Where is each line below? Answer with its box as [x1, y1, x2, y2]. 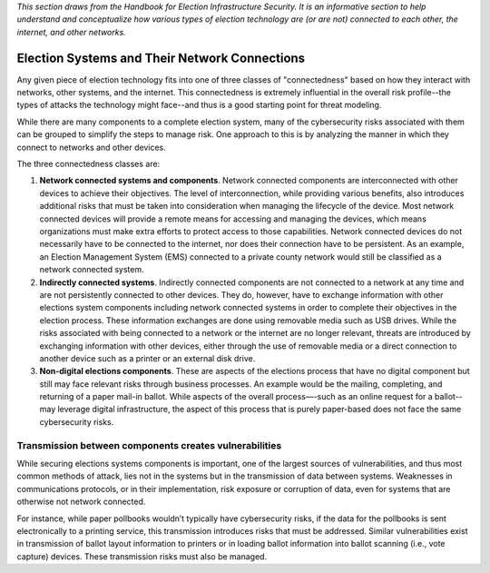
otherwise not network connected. [16, 496, 146, 508]
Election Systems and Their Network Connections [16, 50, 306, 65]
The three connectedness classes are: [16, 159, 161, 170]
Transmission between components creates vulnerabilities [16, 439, 282, 451]
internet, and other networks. [16, 26, 126, 37]
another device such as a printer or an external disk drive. [39, 352, 256, 363]
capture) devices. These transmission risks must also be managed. [16, 550, 268, 562]
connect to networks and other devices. [16, 142, 167, 153]
